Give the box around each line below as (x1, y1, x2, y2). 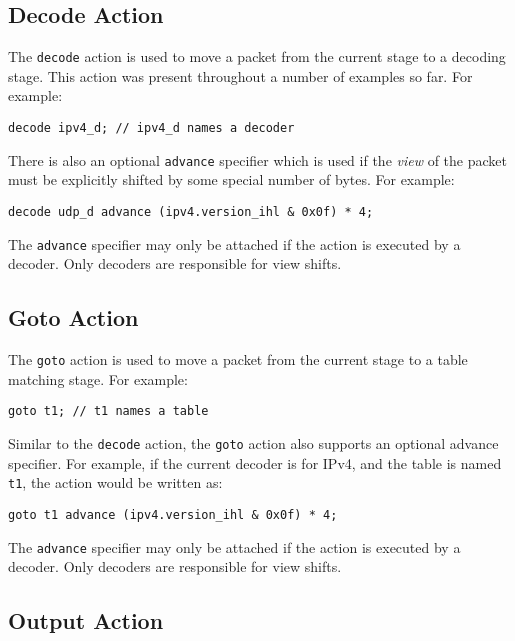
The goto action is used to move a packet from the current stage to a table (8, 349, 468, 370)
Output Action (8, 605, 164, 636)
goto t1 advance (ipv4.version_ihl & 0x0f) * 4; (8, 507, 338, 522)
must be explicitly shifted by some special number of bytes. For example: (8, 169, 455, 190)
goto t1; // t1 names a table (8, 404, 209, 419)
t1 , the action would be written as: (8, 472, 223, 493)
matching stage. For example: (8, 368, 188, 389)
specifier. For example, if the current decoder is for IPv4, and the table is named (8, 452, 502, 473)
